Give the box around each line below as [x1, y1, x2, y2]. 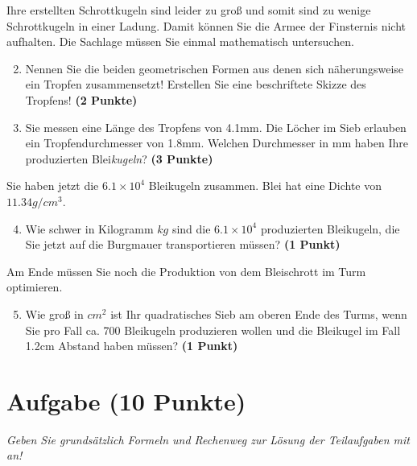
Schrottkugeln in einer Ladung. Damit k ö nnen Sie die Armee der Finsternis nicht [6, 17, 407, 34]
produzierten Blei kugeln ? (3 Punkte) [25, 150, 213, 167]
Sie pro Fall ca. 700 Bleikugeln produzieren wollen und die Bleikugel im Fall [25, 321, 401, 338]
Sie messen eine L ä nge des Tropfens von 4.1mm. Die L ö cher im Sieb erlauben [25, 118, 407, 135]
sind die [171, 220, 211, 237]
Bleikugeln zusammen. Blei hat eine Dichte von [148, 177, 382, 194]
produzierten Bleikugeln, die [260, 220, 400, 237]
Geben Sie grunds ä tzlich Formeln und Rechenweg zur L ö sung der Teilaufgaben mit [6, 431, 410, 447]
